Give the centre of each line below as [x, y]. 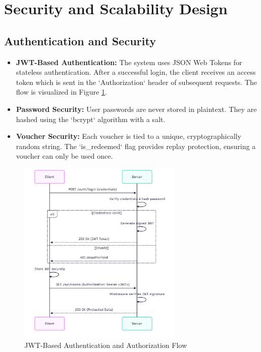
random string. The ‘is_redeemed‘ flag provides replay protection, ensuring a [136, 146]
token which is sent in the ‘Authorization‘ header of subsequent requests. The [137, 82]
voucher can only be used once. [64, 156]
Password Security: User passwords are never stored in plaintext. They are [136, 109]
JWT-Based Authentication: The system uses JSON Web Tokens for [129, 62]
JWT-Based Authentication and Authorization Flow [106, 345]
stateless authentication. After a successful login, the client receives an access [136, 72]
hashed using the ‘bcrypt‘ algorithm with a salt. [91, 119]
